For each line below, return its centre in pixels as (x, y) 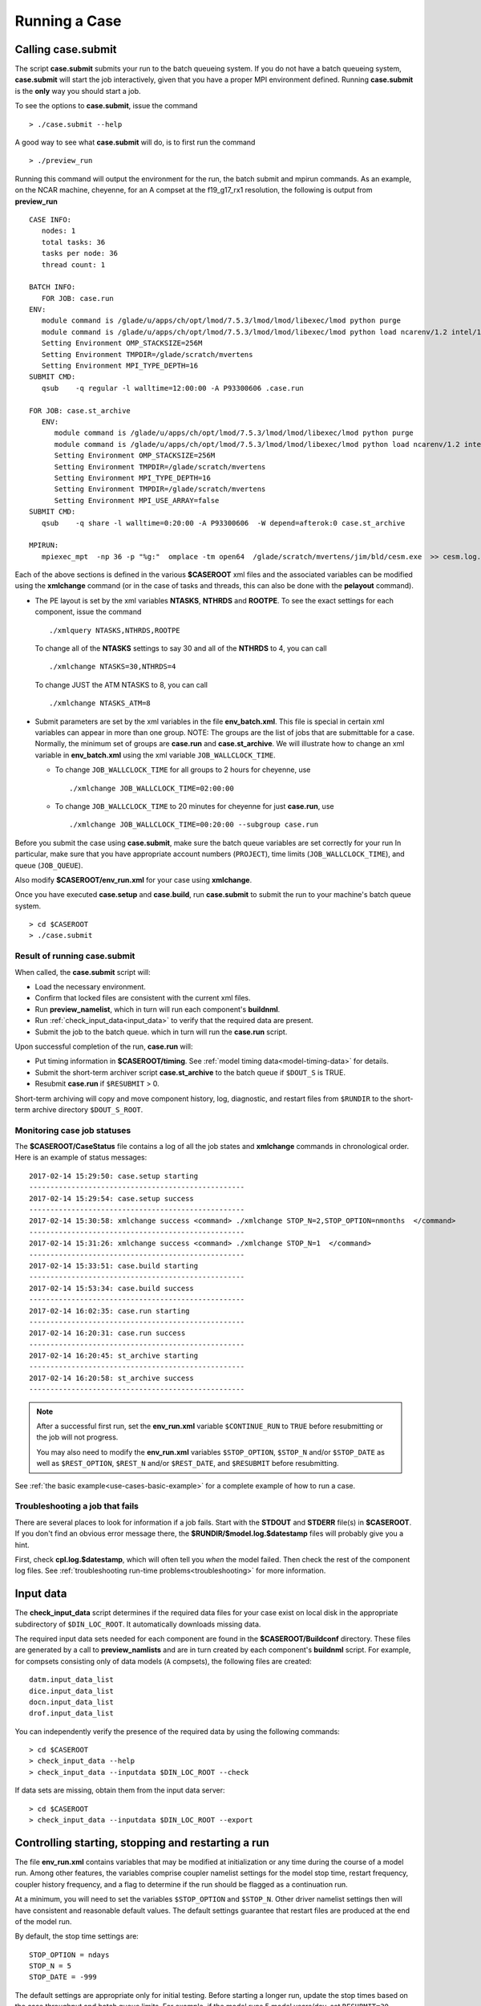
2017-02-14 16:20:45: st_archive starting (114, 1356)
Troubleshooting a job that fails (77, 1506)
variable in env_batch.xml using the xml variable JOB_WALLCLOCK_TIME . (155, 755)
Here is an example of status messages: (81, 1157)
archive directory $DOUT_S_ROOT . (88, 1109)
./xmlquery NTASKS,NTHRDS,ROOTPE (115, 630)
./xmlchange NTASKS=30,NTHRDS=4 (113, 667)
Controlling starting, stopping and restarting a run (142, 1843)
